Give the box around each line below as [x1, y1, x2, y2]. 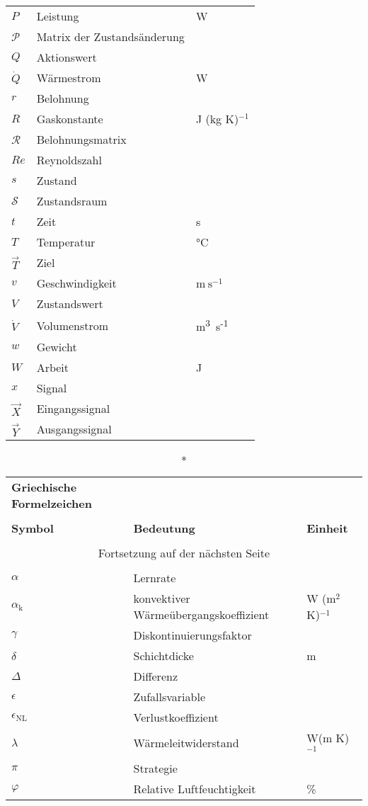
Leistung [36, 8, 79, 24]
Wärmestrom [36, 69, 101, 86]
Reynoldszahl [36, 152, 102, 168]
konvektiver [133, 590, 190, 607]
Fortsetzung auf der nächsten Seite [98, 545, 270, 562]
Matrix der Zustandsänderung [36, 28, 185, 45]
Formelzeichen [11, 495, 92, 512]
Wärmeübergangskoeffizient [133, 606, 270, 623]
